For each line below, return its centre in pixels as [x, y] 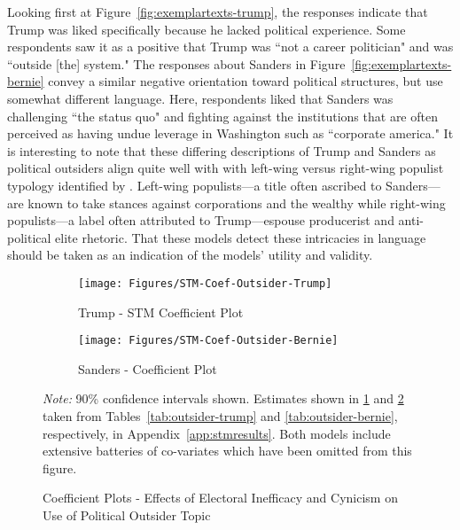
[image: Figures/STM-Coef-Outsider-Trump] [205, 283]
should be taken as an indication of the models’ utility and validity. [190, 255]
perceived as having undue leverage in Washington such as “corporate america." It [230, 133]
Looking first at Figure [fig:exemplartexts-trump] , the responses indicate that [218, 12]
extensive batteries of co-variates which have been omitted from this [227, 451]
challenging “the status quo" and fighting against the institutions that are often [222, 116]
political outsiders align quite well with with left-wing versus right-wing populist [226, 168]
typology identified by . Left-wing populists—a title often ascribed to [195, 185]
